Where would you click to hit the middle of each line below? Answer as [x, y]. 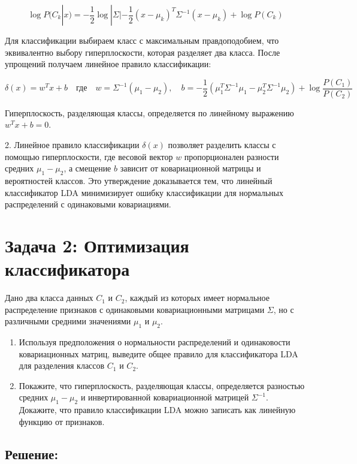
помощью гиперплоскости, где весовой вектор [89, 156]
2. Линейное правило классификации [72, 145]
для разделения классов [62, 365]
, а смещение [87, 168]
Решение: [32, 454]
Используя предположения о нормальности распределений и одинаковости [155, 342]
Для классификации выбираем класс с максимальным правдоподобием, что [142, 40]
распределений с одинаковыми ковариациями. [88, 204]
